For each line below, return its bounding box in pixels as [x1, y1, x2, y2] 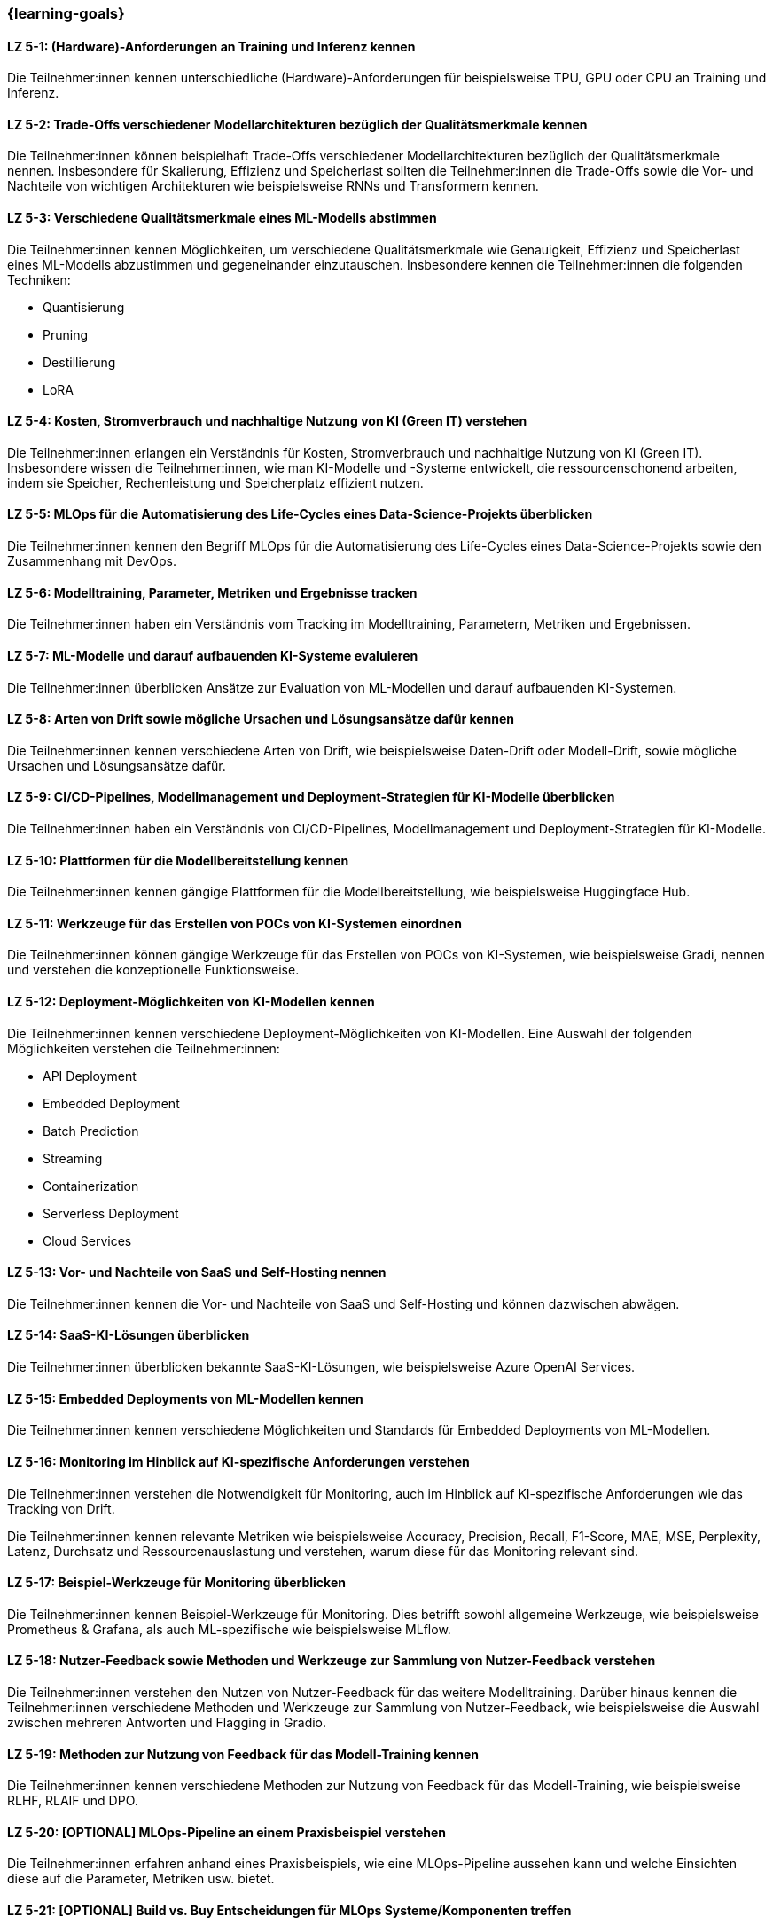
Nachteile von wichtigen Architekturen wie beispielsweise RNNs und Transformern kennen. [7, 178, 539, 194]
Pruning [43, 326, 89, 342]
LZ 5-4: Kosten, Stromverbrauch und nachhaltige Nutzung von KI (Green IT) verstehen [7, 413, 527, 429]
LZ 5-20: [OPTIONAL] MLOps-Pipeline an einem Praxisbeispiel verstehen [7, 1824, 447, 1840]
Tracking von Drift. [7, 1500, 115, 1516]
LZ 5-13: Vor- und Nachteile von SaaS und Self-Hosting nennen [7, 1264, 386, 1280]
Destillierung [43, 354, 116, 370]
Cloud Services [43, 1232, 132, 1248]
